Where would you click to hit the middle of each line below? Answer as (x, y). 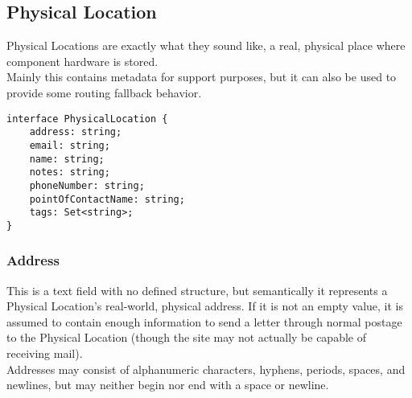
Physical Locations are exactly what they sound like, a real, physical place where (206, 45)
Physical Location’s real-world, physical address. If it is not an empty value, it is (205, 306)
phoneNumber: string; (87, 185)
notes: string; (70, 172)
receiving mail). (45, 353)
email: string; (70, 145)
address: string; (76, 132)
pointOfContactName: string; (107, 199)
